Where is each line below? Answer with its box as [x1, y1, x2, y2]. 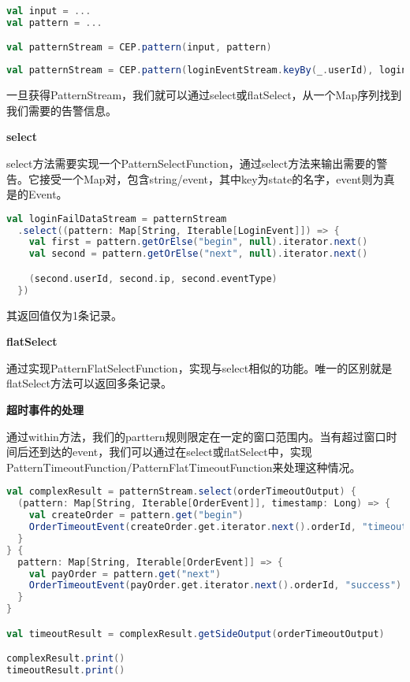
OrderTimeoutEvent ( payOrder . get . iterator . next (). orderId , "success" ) [28, 580, 402, 591]
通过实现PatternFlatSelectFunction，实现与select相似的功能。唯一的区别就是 [6, 359, 393, 376]
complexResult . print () [6, 653, 125, 665]
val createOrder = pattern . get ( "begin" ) [28, 510, 244, 521]
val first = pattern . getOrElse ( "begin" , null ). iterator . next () [28, 236, 368, 248]
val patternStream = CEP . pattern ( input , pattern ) [6, 42, 272, 54]
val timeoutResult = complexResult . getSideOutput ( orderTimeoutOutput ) [6, 628, 385, 639]
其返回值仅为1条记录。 [6, 306, 122, 323]
